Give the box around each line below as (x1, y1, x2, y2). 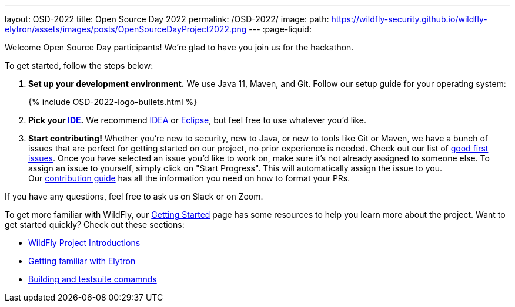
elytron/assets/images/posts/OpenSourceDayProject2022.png (5, 24, 247, 34)
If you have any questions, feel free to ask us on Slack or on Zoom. (5, 191, 263, 201)
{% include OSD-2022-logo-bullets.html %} (28, 97, 198, 107)
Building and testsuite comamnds (28, 274, 157, 284)
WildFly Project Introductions (28, 238, 141, 248)
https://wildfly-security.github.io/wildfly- (331, 14, 487, 24)
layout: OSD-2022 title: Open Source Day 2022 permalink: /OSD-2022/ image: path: (5, 14, 329, 24)
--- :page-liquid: (249, 24, 312, 34)
